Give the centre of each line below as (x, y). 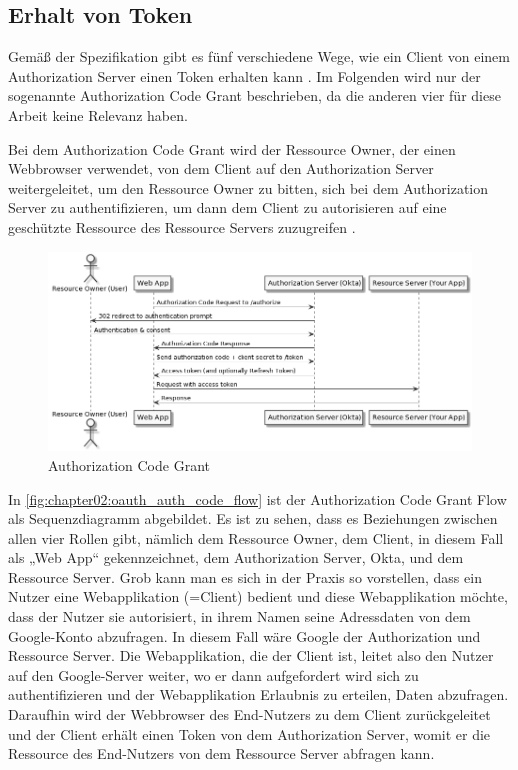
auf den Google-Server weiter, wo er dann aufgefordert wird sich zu (213, 674)
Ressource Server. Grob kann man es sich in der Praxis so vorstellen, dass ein (245, 576)
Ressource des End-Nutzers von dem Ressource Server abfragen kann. (221, 753)
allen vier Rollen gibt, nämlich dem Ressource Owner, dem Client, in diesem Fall (256, 537)
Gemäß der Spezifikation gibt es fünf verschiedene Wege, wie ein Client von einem (259, 56)
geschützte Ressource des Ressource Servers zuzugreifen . (182, 226)
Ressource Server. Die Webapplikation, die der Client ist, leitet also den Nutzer (251, 655)
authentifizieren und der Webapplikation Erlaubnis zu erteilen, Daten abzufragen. (258, 694)
